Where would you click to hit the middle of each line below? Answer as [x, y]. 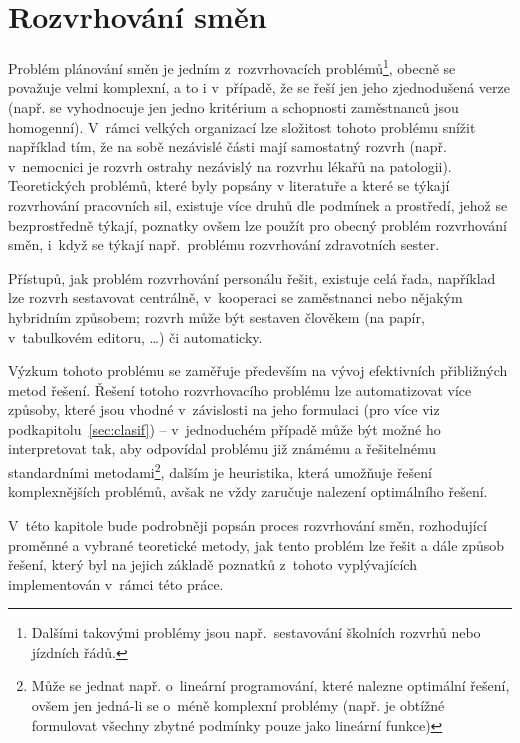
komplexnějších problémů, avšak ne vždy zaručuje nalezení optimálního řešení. [248, 491]
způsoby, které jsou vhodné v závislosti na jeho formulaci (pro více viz [224, 409]
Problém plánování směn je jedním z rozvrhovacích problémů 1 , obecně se [232, 66]
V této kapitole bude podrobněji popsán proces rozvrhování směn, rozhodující [247, 524]
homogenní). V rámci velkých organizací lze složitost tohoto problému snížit [242, 126]
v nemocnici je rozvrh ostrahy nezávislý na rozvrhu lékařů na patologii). [230, 165]
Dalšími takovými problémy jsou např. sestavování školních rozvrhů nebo [256, 632]
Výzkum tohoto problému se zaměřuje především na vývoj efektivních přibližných [258, 370]
